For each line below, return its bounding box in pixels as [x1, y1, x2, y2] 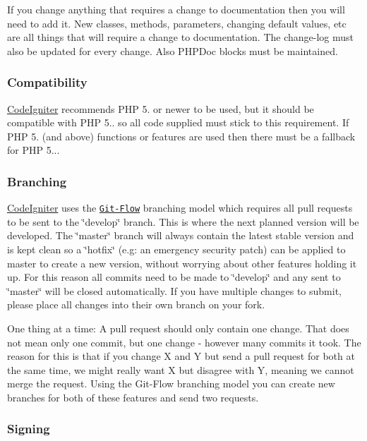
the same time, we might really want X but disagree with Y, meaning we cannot [7, 362, 354, 377]
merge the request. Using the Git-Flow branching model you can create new [7, 376, 335, 391]
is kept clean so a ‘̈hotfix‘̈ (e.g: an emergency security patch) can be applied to [7, 242, 346, 257]
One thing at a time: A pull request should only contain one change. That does [7, 321, 349, 335]
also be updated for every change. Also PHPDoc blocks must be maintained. [7, 43, 338, 58]
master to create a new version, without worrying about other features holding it [7, 255, 357, 270]
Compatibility [7, 73, 88, 91]
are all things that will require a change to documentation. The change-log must [7, 30, 354, 44]
